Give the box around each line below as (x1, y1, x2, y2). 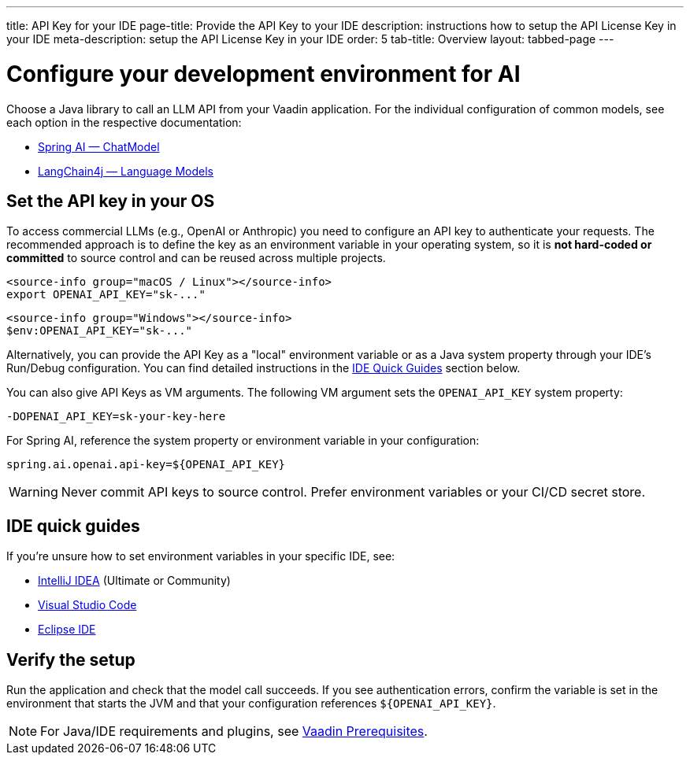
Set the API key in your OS (6, 190, 215, 211)
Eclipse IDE (38, 622, 96, 637)
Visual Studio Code (38, 598, 137, 612)
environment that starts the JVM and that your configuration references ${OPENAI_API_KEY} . (6, 696, 496, 711)
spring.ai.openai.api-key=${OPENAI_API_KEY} (6, 458, 286, 471)
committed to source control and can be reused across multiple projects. (6, 251, 386, 265)
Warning (9, 484, 58, 501)
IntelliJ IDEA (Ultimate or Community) (38, 574, 231, 588)
